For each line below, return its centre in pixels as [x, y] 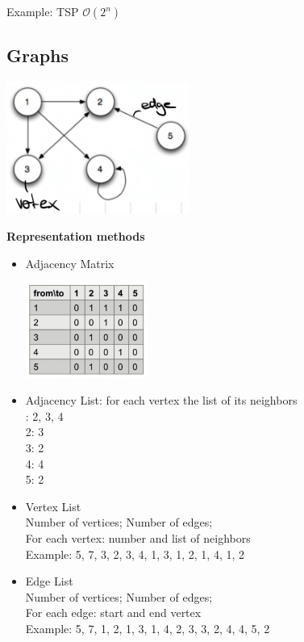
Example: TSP [43, 11]
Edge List [49, 581]
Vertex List [53, 506]
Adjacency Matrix [70, 263]
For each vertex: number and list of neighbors [138, 538]
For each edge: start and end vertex [113, 613]
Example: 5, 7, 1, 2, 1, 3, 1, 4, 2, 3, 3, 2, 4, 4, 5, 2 [148, 629]
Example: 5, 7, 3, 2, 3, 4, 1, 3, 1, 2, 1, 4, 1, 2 [135, 554]
